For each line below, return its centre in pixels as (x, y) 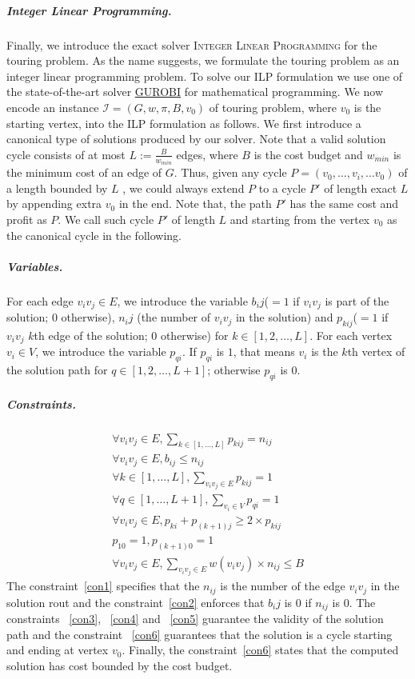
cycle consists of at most (66, 154)
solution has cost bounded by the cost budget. (120, 665)
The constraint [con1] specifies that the (103, 586)
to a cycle (282, 188)
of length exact (361, 188)
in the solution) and (284, 317)
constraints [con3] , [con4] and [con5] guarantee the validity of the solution (195, 619)
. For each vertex (351, 335)
